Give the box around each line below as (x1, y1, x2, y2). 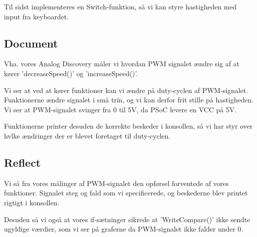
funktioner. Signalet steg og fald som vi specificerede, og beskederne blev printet (4, 188, 248, 198)
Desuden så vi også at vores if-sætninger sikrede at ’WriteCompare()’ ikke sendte (4, 214, 250, 224)
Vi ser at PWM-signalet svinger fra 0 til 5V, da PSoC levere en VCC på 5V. (4, 104, 237, 114)
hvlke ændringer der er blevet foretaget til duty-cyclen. (4, 130, 171, 141)
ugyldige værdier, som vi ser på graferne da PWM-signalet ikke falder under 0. (4, 224, 243, 234)
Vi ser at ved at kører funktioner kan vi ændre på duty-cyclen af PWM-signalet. (4, 85, 248, 95)
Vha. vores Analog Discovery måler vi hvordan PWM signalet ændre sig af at (4, 58, 240, 69)
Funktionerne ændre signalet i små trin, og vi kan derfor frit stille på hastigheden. (4, 95, 254, 105)
